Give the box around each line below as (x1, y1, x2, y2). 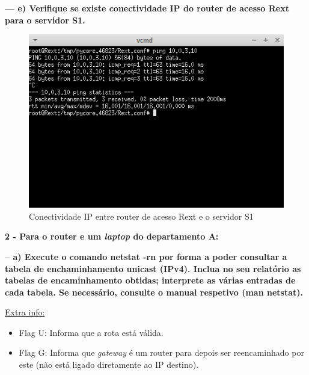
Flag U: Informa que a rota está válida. (19, 326, 164, 338)
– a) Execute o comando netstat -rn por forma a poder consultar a (5, 250, 287, 262)
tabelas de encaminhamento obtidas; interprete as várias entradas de (5, 274, 296, 287)
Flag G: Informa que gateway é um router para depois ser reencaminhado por (19, 346, 304, 359)
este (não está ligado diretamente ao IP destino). (19, 358, 199, 371)
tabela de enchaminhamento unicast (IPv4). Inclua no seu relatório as (5, 262, 301, 274)
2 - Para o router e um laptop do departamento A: (5, 230, 219, 243)
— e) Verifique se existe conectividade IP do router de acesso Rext (5, 2, 289, 14)
